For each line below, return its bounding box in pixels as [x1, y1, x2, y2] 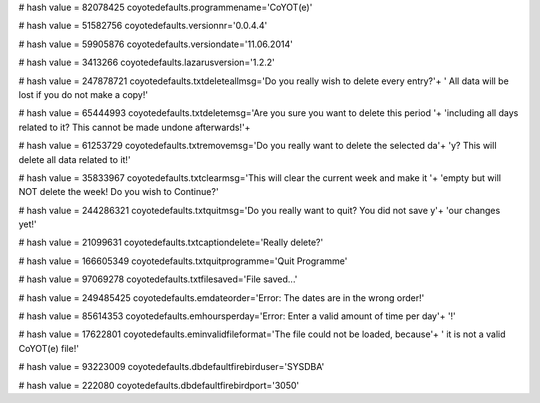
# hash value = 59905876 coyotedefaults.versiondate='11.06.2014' [18, 38, 294, 50]
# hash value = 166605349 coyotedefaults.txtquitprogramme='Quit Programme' [18, 255, 348, 267]
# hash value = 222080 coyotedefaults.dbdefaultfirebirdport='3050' [18, 379, 300, 391]
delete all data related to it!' [18, 153, 131, 165]
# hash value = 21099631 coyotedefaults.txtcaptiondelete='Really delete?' [18, 236, 324, 249]
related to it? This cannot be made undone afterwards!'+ [18, 121, 251, 133]
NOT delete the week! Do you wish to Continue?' [18, 186, 219, 198]
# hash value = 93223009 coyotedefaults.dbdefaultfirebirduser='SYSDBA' [18, 361, 325, 373]
